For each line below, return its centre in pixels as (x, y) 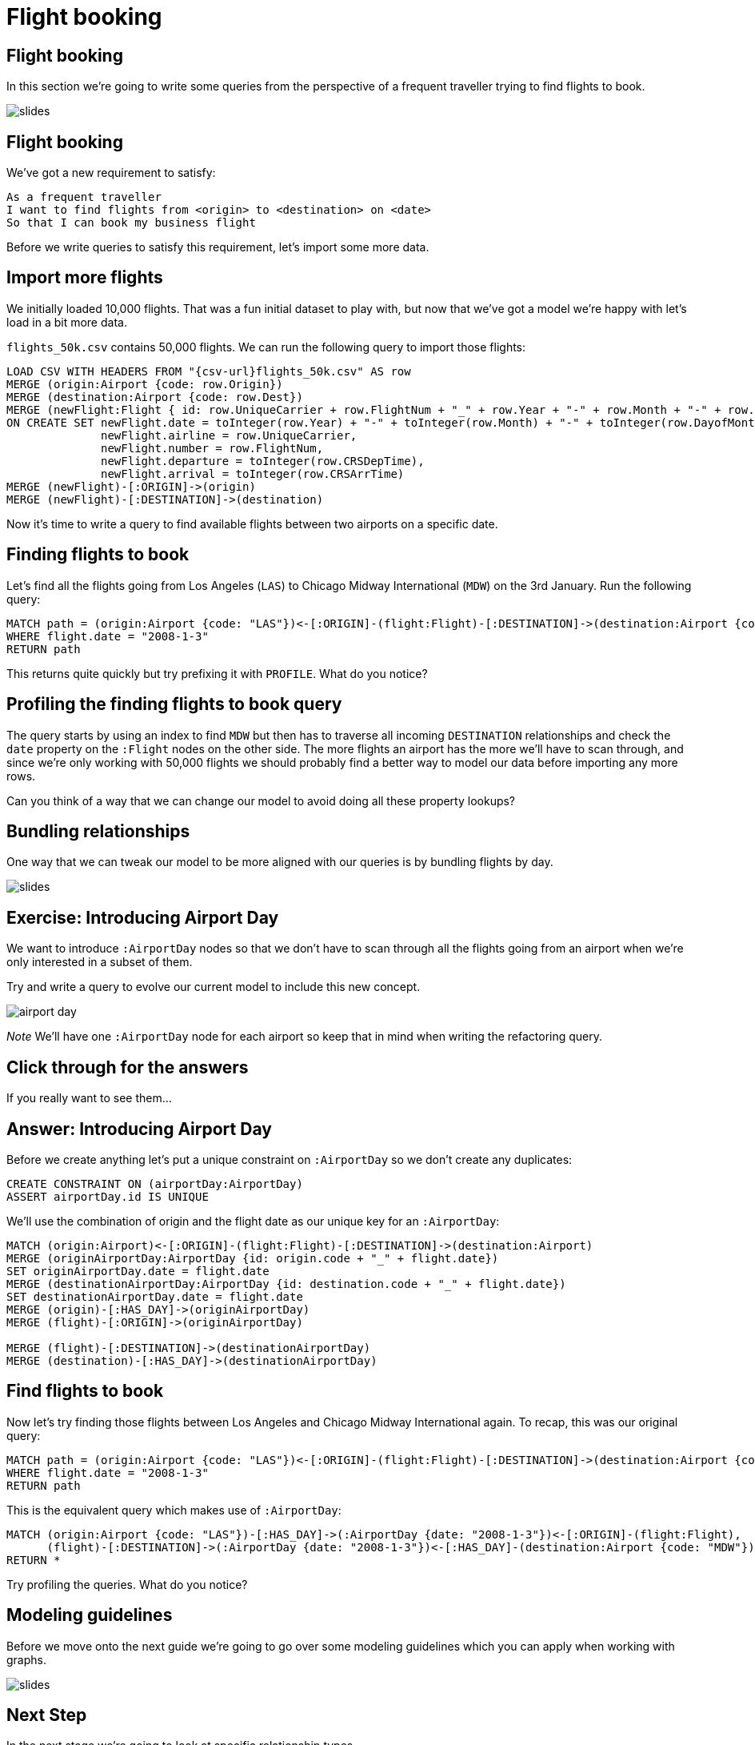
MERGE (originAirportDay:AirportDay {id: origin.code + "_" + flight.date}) (253, 1258)
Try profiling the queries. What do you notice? (127, 1584)
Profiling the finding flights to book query (174, 704)
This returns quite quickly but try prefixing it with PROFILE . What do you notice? (217, 673)
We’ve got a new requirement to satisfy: (111, 173)
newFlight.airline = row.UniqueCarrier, (229, 435)
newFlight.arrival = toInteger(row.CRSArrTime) (253, 473)
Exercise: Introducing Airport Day (143, 917)
